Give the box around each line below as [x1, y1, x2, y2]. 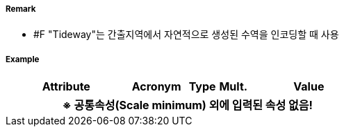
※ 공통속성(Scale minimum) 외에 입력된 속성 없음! [62, 98, 313, 113]
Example [6, 54, 40, 64]
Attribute [42, 79, 90, 94]
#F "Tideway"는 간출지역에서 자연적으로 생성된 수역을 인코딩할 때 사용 [33, 28, 339, 41]
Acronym [131, 79, 181, 94]
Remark [6, 4, 36, 14]
